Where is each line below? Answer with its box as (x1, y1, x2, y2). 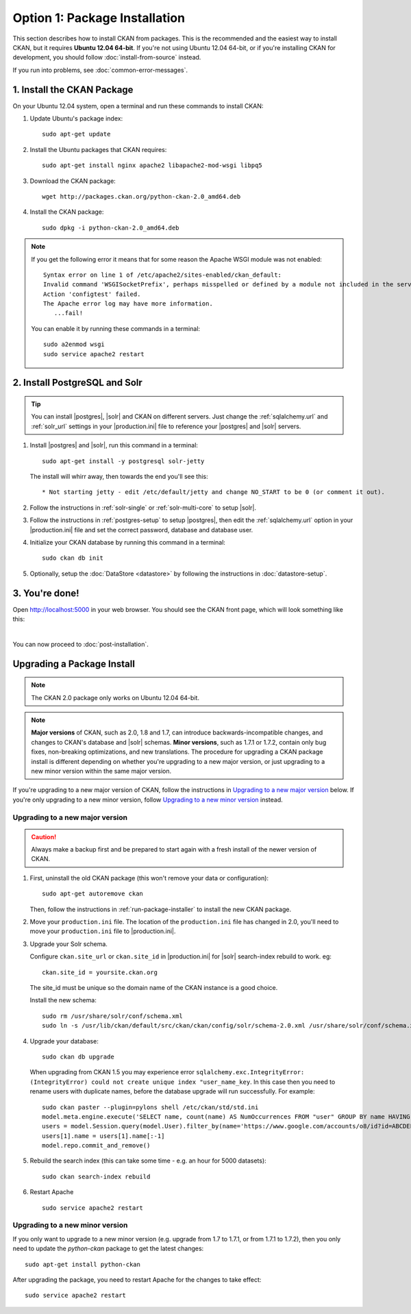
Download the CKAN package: (29, 177, 116, 185)
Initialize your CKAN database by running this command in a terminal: (29, 538, 226, 546)
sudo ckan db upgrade (42, 1052, 114, 1061)
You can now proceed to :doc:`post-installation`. (12, 640, 149, 648)
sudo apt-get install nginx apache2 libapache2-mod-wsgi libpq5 (42, 162, 263, 169)
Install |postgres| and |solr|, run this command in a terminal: (29, 441, 199, 449)
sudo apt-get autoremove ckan (42, 890, 144, 897)
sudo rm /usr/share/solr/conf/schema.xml (42, 1012, 183, 1020)
